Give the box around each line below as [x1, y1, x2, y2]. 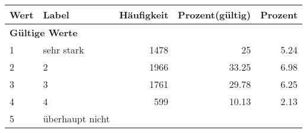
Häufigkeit [119, 8, 169, 21]
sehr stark [43, 43, 84, 56]
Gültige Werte [9, 26, 78, 39]
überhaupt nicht [43, 112, 110, 125]
